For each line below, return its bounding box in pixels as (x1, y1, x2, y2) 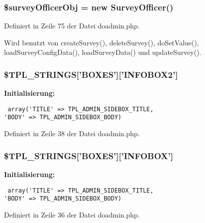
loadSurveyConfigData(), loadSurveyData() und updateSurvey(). (4, 47, 202, 57)
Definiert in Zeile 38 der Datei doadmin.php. (4, 128, 140, 139)
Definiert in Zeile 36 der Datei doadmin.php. (4, 209, 140, 220)
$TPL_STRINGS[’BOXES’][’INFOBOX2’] (4, 68, 178, 80)
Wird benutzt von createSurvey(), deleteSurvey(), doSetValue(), (4, 37, 199, 47)
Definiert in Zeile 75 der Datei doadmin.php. (4, 20, 140, 31)
